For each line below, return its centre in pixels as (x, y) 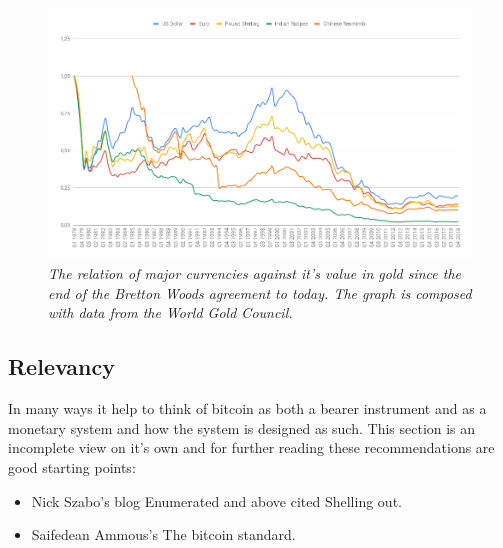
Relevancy (61, 366)
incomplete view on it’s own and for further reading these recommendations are (251, 447)
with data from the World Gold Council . (170, 312)
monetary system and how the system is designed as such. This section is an (242, 427)
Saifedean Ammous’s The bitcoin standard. (163, 534)
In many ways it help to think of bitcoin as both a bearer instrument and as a (247, 408)
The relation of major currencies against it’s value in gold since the (254, 273)
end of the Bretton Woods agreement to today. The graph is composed (260, 292)
